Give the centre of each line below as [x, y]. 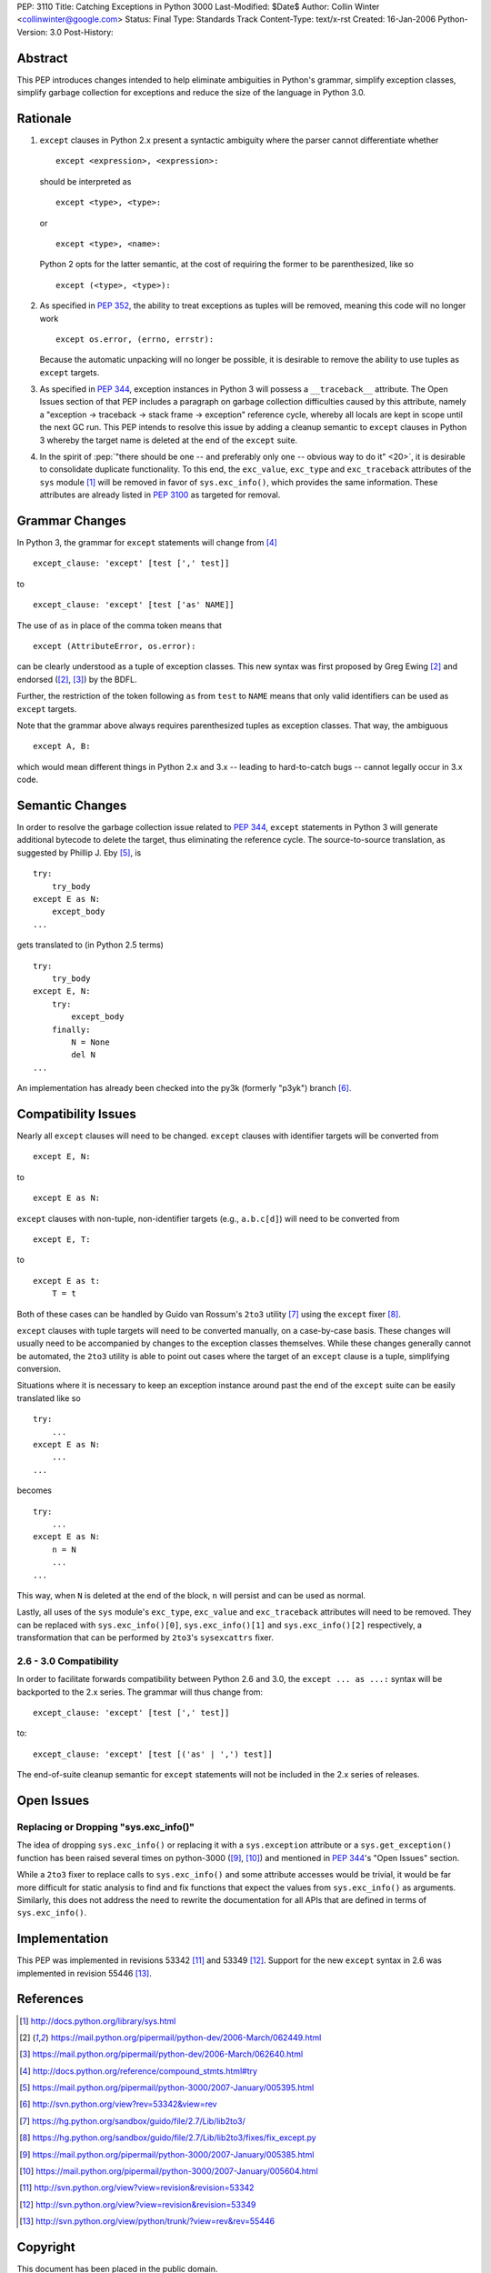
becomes [34, 1490]
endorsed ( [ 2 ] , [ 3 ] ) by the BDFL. [77, 679]
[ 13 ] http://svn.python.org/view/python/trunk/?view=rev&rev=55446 [147, 2221]
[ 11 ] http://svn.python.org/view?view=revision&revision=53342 [137, 2188]
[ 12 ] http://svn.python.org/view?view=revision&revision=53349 [138, 2204]
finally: [71, 1029]
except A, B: [62, 746]
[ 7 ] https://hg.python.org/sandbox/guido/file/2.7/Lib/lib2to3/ [132, 2121]
